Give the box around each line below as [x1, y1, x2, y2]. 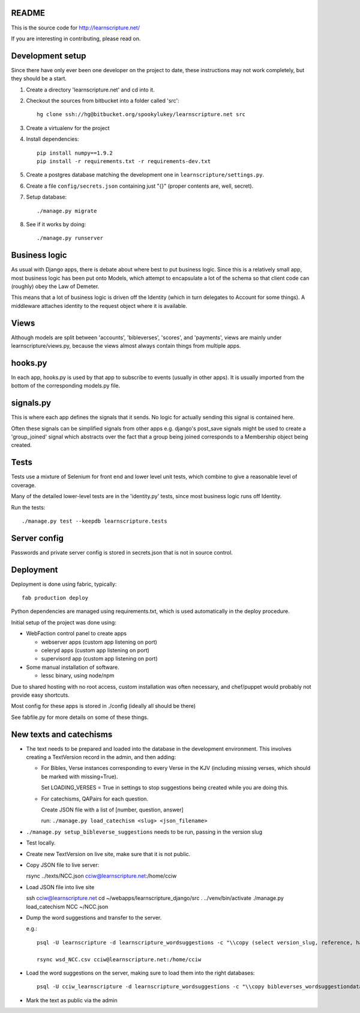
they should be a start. [11, 75, 67, 82]
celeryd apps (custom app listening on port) [41, 647, 150, 654]
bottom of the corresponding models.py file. [11, 382, 120, 389]
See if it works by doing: [26, 220, 86, 228]
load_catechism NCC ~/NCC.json [26, 903, 109, 910]
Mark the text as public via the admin [26, 996, 118, 1004]
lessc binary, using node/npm [41, 672, 115, 679]
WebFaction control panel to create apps [26, 630, 127, 637]
